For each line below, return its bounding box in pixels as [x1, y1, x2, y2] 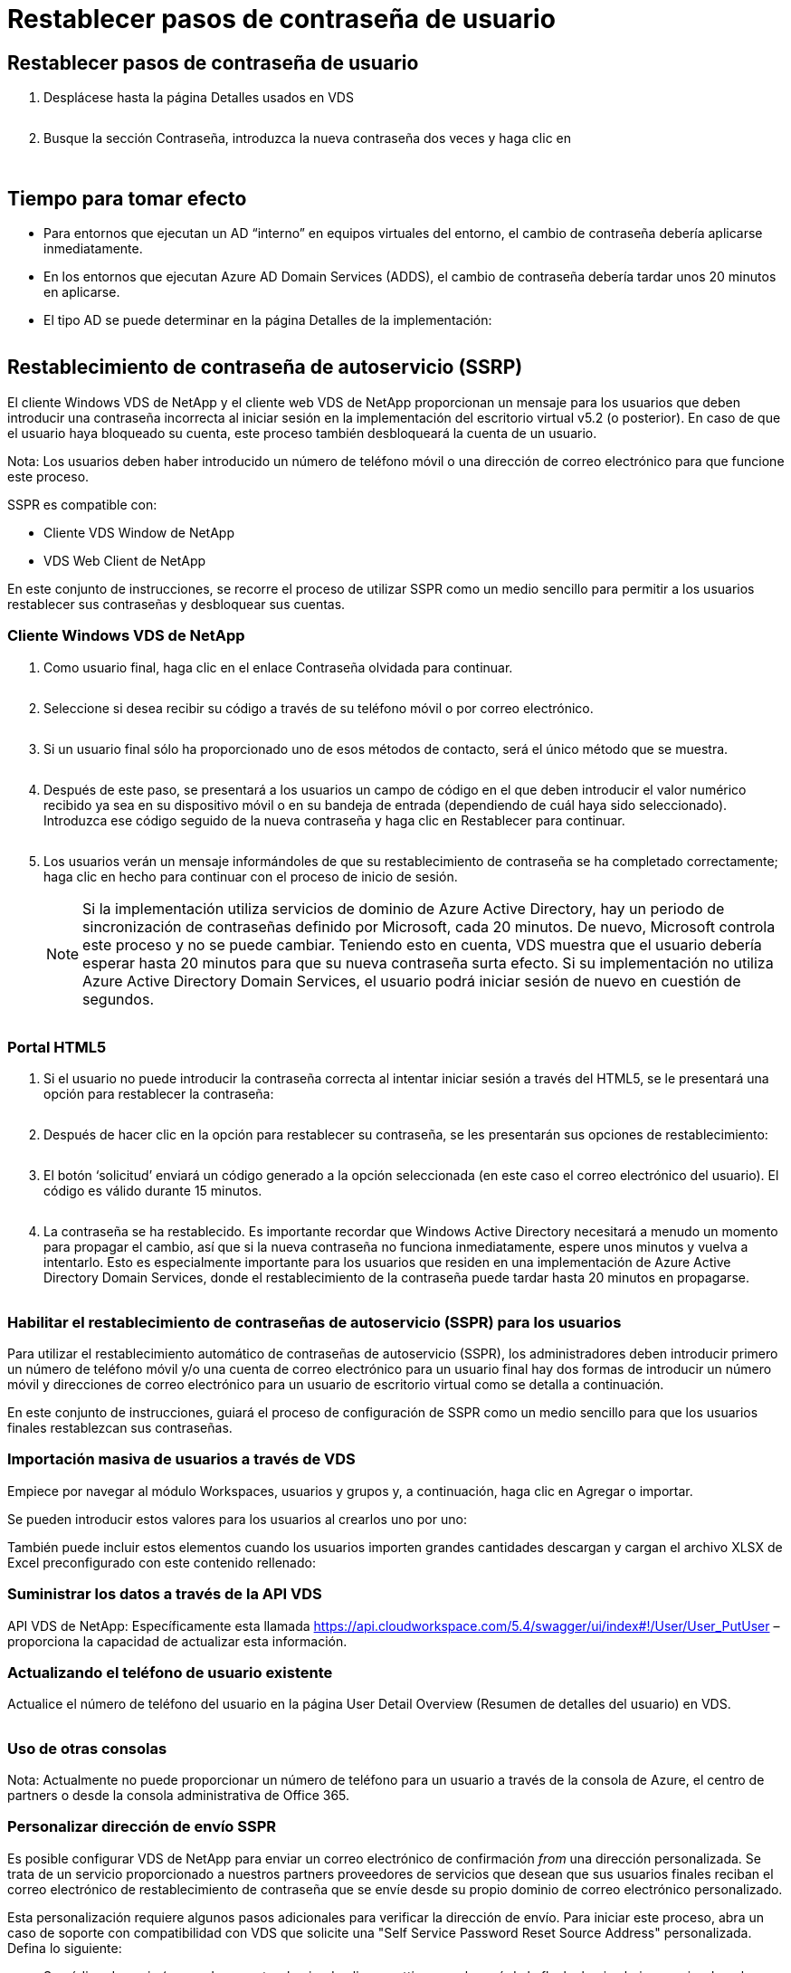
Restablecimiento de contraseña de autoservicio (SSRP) [7, 356, 523, 379]
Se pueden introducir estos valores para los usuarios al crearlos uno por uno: [7, 1511, 467, 1527]
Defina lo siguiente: [7, 1940, 122, 1956]
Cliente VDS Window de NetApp [43, 524, 234, 540]
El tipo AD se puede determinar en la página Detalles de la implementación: [43, 312, 492, 329]
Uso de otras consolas [7, 1739, 167, 1758]
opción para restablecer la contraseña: [43, 1086, 274, 1102]
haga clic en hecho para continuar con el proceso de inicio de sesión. [43, 868, 458, 884]
